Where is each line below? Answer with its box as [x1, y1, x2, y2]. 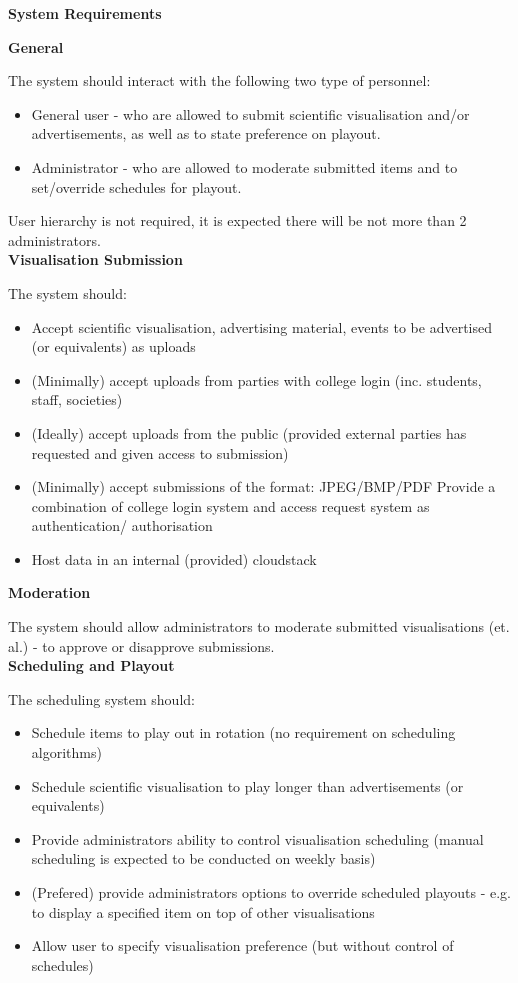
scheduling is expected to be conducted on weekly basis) [31, 848, 376, 869]
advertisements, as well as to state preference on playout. [31, 123, 381, 144]
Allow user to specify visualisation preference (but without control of [31, 935, 454, 956]
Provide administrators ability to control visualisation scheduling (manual [31, 828, 484, 849]
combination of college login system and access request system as [31, 495, 430, 516]
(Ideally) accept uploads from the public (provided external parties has [31, 422, 467, 443]
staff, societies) [31, 389, 123, 410]
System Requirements [8, 3, 162, 23]
